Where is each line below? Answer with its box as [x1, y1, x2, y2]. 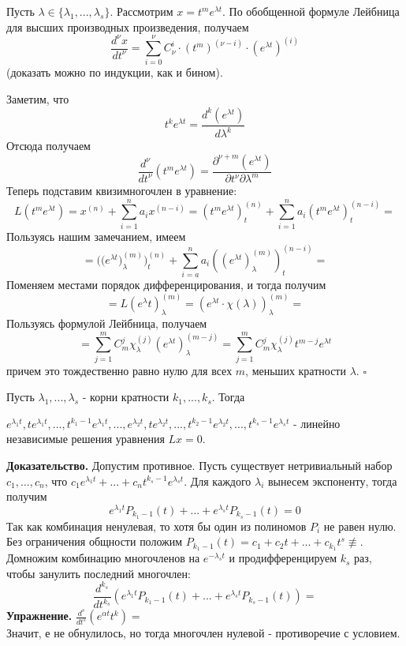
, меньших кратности [245, 362, 346, 378]
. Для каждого [184, 472, 251, 489]
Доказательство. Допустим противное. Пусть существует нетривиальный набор [6, 457, 393, 474]
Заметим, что [6, 91, 69, 107]
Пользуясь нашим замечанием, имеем [6, 227, 186, 244]
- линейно [292, 415, 341, 431]
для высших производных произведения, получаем [6, 18, 249, 35]
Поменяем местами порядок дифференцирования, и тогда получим [6, 276, 326, 293]
